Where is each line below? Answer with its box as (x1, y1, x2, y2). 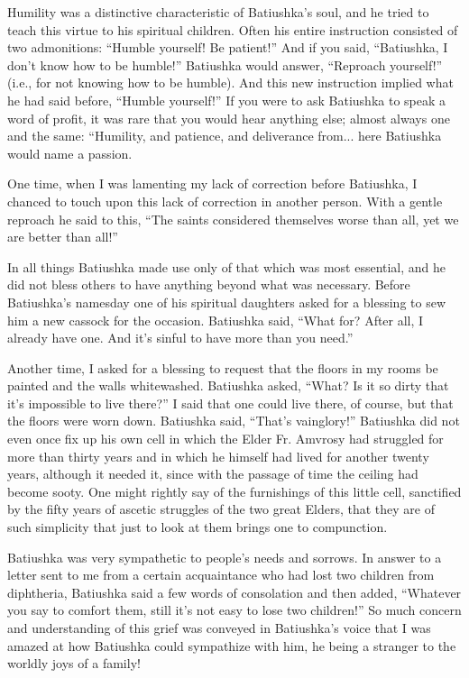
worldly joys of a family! (7, 654, 141, 673)
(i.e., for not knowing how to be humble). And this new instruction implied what (7, 73, 454, 92)
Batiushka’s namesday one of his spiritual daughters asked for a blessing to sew (7, 292, 446, 311)
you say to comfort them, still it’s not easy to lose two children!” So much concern (7, 600, 462, 619)
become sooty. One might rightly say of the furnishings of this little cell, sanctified (7, 481, 462, 500)
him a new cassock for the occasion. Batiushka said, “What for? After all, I (7, 310, 424, 329)
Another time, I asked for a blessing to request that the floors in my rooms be (7, 358, 438, 377)
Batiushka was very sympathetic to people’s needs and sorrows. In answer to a (7, 547, 442, 566)
